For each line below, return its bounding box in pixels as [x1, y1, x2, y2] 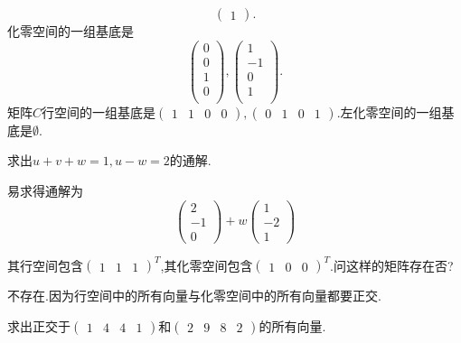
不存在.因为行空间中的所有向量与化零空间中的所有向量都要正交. [7, 286, 381, 305]
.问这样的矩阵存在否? [330, 255, 454, 274]
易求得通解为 [7, 181, 83, 199]
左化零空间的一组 [340, 102, 442, 121]
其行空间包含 [7, 255, 83, 274]
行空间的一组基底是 [42, 102, 156, 121]
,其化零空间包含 [160, 255, 253, 274]
